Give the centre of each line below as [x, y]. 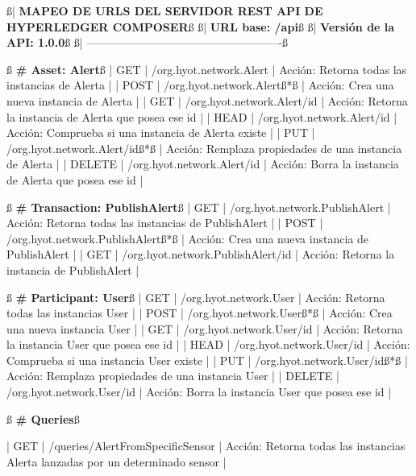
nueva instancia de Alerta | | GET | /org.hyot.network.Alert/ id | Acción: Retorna [207, 100]
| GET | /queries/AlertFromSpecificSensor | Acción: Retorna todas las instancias [206, 446]
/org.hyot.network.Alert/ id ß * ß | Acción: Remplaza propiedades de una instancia [204, 148]
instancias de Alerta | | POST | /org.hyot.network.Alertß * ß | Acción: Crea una [200, 85]
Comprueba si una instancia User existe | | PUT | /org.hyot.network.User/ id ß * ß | [207, 360]
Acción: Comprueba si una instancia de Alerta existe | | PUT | [161, 132]
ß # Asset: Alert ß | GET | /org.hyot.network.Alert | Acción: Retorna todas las [207, 69]
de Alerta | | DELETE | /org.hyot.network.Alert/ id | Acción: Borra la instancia [203, 164]
